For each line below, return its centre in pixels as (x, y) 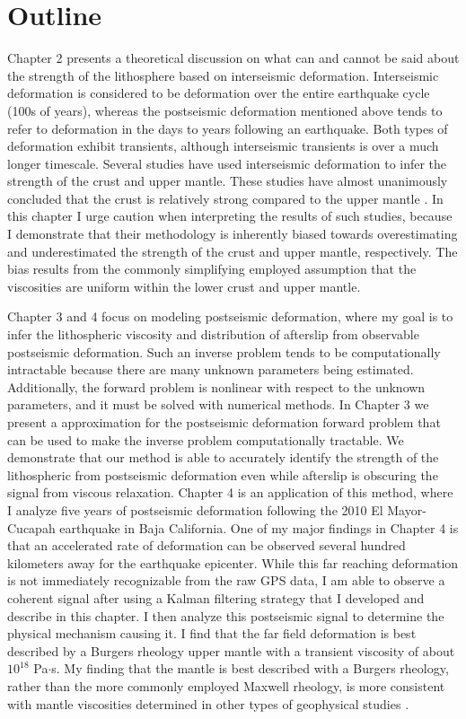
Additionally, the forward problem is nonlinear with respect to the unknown (216, 386)
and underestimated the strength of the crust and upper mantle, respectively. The (233, 251)
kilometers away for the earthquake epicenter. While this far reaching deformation (233, 562)
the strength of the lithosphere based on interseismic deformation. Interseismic (223, 75)
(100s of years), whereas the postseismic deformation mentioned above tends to (225, 110)
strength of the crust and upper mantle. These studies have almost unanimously (228, 181)
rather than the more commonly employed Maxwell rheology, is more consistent (226, 685)
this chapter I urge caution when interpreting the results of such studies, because (230, 216)
